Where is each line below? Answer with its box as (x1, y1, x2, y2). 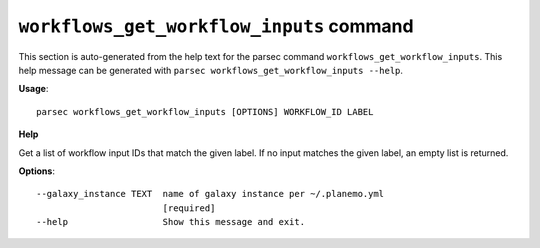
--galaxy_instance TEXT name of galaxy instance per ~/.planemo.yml (36, 188, 385, 200)
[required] (162, 202, 216, 214)
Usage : (18, 83, 49, 95)
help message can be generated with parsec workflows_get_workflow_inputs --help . (18, 64, 404, 76)
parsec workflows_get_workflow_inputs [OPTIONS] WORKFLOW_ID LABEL (36, 106, 374, 117)
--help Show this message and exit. (36, 216, 305, 228)
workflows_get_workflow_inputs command (18, 15, 414, 37)
